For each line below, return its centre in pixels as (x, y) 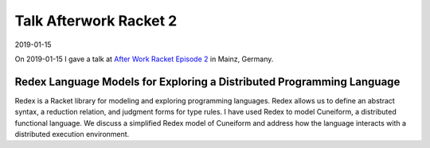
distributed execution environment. (72, 134)
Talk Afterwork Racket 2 (96, 21)
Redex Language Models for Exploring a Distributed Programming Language (207, 82)
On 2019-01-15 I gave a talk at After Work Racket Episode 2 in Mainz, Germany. (144, 59)
